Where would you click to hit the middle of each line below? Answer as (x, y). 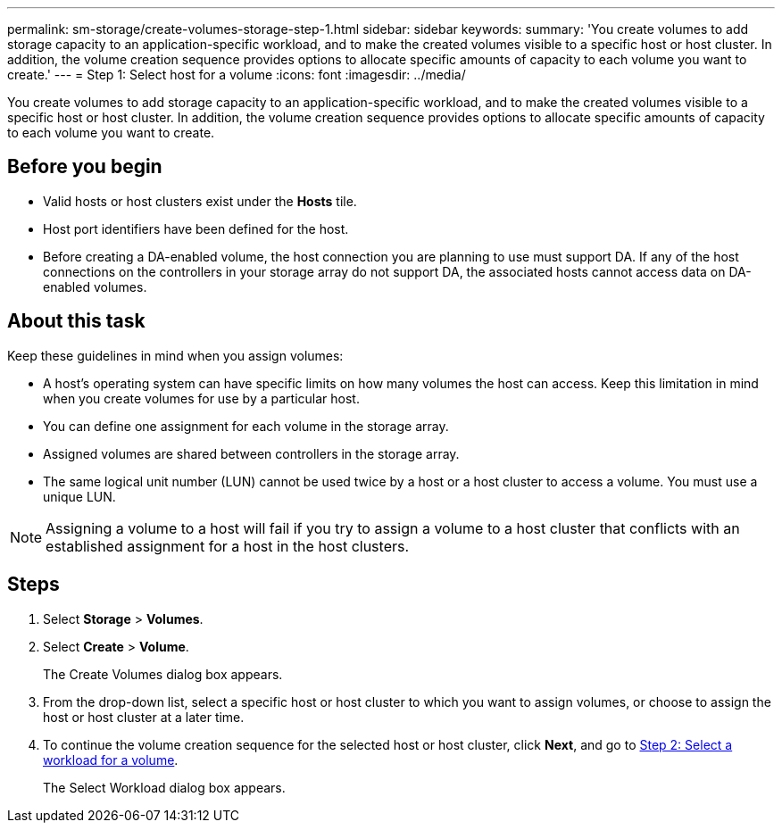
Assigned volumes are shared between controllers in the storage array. (251, 453)
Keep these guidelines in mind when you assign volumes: (175, 355)
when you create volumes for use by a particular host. (201, 398)
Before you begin (85, 167)
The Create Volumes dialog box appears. (163, 674)
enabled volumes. (95, 286)
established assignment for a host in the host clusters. (228, 546)
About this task (76, 321)
